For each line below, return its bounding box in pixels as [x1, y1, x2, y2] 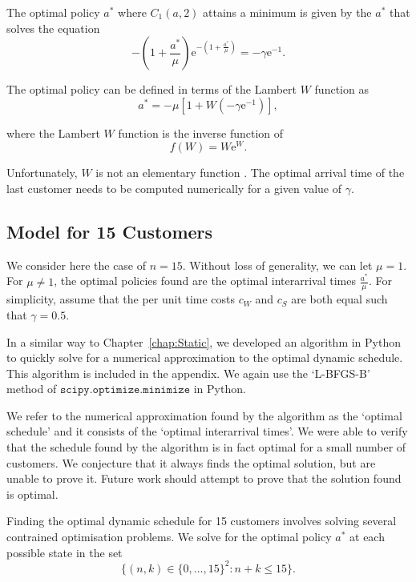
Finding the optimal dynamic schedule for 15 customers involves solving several [6, 512, 397, 529]
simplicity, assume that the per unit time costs [6, 291, 236, 307]
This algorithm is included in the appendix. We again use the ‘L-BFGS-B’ [6, 364, 370, 381]
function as [314, 81, 369, 98]
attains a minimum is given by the [203, 4, 372, 20]
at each [349, 528, 385, 545]
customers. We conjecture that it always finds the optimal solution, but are [6, 454, 376, 471]
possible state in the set [6, 544, 123, 560]
